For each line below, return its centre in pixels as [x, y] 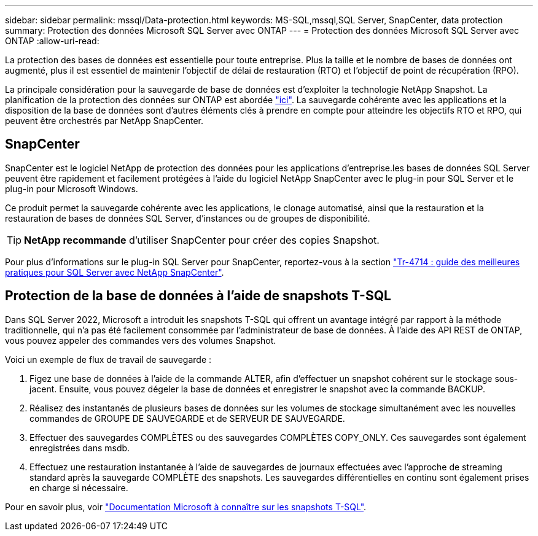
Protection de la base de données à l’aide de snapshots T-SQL [198, 296]
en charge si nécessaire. [79, 487]
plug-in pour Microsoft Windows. [72, 188]
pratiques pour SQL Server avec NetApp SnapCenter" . [115, 272]
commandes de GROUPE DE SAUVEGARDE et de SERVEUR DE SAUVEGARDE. [187, 418]
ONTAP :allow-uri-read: [52, 41]
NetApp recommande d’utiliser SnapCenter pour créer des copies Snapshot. [202, 240]
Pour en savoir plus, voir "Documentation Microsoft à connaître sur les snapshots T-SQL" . [186, 507]
